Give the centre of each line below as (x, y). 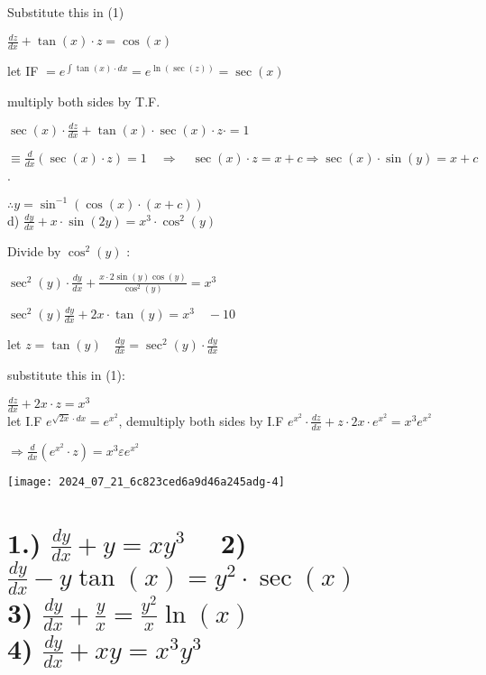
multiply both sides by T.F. (84, 101)
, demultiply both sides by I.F (201, 420)
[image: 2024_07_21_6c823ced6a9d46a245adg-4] (146, 481)
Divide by (34, 250)
